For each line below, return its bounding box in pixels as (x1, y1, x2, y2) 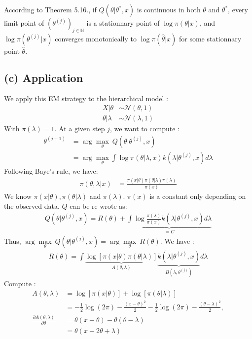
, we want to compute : (109, 123, 180, 134)
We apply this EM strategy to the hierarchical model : (4, 93, 168, 103)
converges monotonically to (55, 33, 137, 43)
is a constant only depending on (149, 191, 246, 201)
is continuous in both (137, 4, 201, 14)
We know (4, 191, 32, 201)
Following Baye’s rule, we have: (4, 165, 98, 176)
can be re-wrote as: (70, 200, 127, 211)
